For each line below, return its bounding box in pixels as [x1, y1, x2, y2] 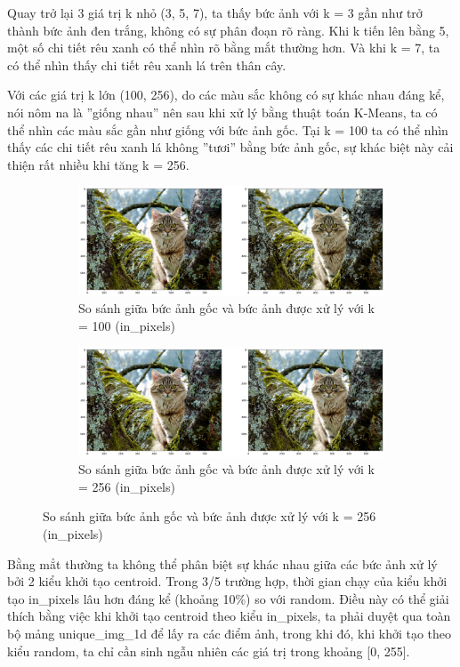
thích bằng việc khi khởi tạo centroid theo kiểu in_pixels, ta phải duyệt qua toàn [7, 607, 451, 625]
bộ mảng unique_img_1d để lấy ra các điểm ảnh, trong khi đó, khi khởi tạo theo [7, 624, 452, 643]
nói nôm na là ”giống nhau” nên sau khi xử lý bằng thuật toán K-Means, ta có [7, 102, 438, 121]
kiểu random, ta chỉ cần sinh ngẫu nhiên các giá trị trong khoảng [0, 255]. [7, 641, 410, 660]
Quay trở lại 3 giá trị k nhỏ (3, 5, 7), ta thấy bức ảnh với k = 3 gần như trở [7, 4, 423, 21]
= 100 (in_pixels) [78, 316, 175, 334]
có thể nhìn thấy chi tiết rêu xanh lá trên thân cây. [7, 55, 286, 74]
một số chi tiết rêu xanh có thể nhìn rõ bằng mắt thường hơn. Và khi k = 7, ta [7, 38, 440, 57]
